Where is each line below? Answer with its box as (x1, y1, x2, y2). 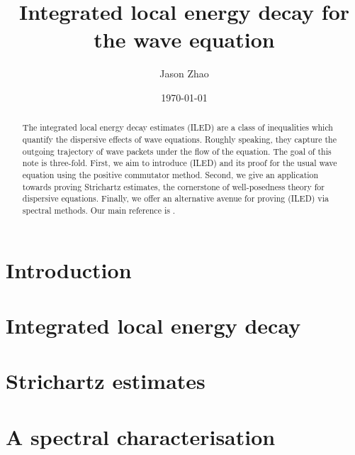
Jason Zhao (159, 66, 209, 81)
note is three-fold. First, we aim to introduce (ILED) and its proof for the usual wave (22, 157, 337, 169)
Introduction (6, 255, 132, 284)
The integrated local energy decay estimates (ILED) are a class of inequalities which (22, 121, 333, 133)
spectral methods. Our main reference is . (22, 204, 176, 216)
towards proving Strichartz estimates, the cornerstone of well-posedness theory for (22, 180, 325, 192)
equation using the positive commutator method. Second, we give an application (22, 168, 319, 180)
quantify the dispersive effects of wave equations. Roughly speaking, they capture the (22, 133, 337, 145)
